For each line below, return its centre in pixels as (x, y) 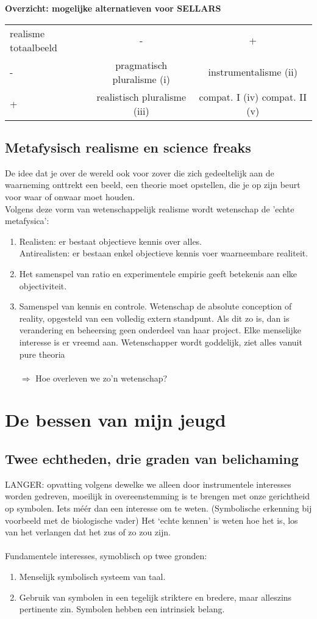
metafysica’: (27, 221)
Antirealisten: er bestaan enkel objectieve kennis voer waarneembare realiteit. (164, 253)
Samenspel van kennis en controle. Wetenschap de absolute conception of (155, 306)
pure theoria (42, 354)
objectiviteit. (43, 285)
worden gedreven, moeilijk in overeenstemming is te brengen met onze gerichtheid (158, 496)
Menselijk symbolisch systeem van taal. (92, 577)
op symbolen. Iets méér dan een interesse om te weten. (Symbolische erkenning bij (158, 508)
